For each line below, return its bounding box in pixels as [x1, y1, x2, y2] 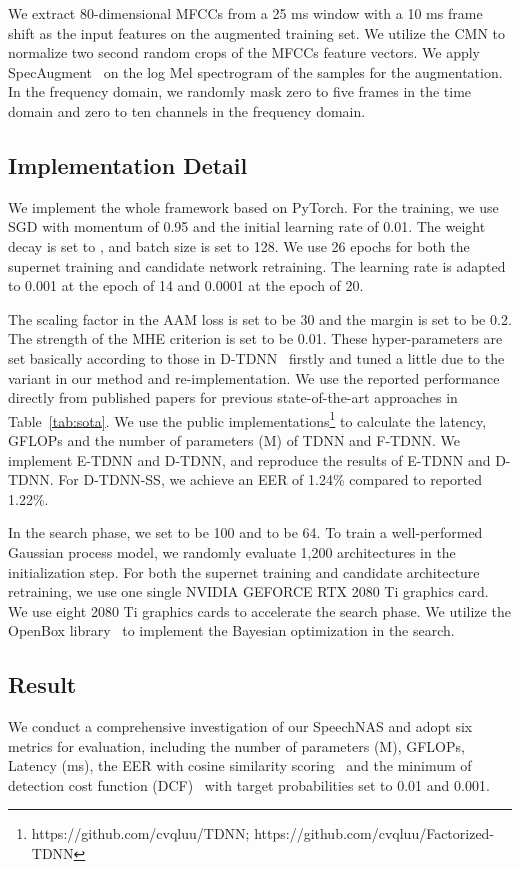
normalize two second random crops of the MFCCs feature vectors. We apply [8, 42, 480, 63]
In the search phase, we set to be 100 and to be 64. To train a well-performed [8, 522, 483, 543]
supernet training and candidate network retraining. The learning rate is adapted [8, 255, 506, 276]
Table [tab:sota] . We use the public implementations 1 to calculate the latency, [8, 407, 487, 431]
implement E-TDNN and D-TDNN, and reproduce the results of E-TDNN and [8, 449, 491, 470]
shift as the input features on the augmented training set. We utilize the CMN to [8, 22, 505, 43]
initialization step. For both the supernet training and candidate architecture [8, 561, 480, 582]
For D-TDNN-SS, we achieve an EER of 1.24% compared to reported [58, 469, 482, 490]
